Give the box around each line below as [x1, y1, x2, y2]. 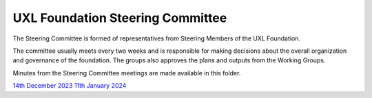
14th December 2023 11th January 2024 [12, 82, 127, 90]
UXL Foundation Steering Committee [12, 10, 227, 25]
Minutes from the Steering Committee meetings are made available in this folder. [12, 69, 241, 77]
